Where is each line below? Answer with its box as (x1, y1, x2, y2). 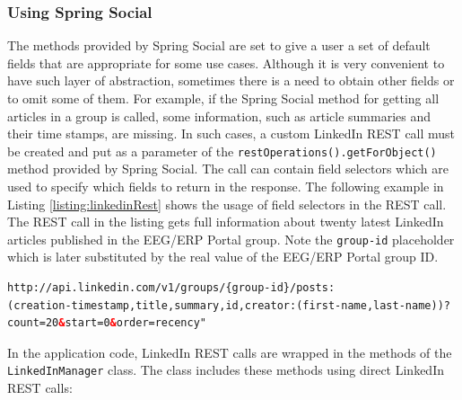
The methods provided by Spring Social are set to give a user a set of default (7, 36, 431, 55)
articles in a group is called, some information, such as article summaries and (7, 106, 431, 125)
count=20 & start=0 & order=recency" (7, 316, 206, 330)
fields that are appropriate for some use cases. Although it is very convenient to (7, 53, 445, 72)
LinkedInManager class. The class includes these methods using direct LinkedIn (7, 360, 444, 379)
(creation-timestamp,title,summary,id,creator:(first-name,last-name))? (7, 298, 450, 312)
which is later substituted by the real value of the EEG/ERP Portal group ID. (7, 247, 439, 266)
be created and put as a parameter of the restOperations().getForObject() (7, 141, 437, 160)
